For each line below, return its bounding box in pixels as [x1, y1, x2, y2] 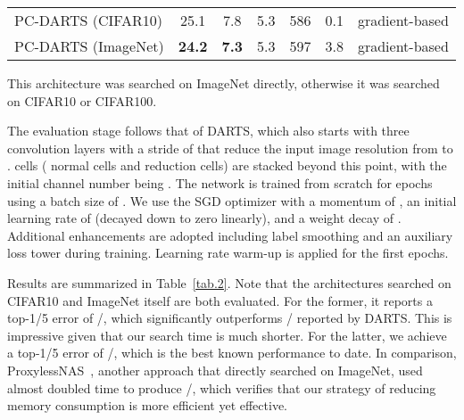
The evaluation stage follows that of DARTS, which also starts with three [7, 121, 410, 140]
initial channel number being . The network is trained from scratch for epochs [7, 173, 433, 192]
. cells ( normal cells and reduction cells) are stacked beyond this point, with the [7, 156, 447, 175]
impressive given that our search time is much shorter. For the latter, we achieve [7, 325, 447, 344]
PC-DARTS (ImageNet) [14, 36, 164, 56]
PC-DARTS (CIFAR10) [14, 10, 163, 30]
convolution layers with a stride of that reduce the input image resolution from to [7, 138, 453, 157]
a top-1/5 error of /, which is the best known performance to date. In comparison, [7, 343, 457, 362]
